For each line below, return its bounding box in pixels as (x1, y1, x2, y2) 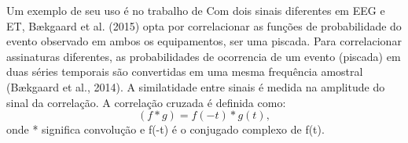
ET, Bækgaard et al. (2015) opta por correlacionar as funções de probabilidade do (6, 17, 402, 34)
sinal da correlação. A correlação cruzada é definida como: (6, 94, 286, 110)
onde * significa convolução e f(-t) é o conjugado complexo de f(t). (6, 121, 325, 138)
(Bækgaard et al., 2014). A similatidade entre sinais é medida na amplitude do (6, 78, 385, 95)
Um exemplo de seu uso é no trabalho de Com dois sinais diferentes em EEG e (6, 2, 385, 18)
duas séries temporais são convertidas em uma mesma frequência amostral (6, 63, 363, 80)
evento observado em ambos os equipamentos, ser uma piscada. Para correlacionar (6, 33, 402, 49)
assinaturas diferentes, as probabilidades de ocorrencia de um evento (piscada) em (6, 48, 401, 64)
